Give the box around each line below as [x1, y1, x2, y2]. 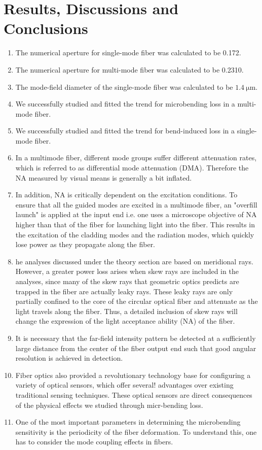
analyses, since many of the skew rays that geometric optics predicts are [15, 276, 239, 286]
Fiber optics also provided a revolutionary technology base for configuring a [15, 369, 251, 380]
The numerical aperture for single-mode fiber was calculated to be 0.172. [15, 47, 241, 58]
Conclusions [4, 18, 88, 39]
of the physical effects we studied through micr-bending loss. [15, 399, 203, 410]
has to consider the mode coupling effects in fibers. [15, 436, 173, 447]
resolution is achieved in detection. [15, 353, 123, 363]
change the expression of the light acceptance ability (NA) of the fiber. [15, 316, 235, 326]
